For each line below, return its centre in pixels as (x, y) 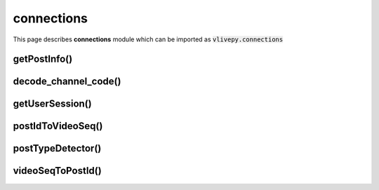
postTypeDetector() (57, 148)
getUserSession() (52, 104)
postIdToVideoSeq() (58, 126)
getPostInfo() (43, 59)
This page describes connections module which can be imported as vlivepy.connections (148, 39)
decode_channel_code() (67, 82)
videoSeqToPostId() (57, 171)
